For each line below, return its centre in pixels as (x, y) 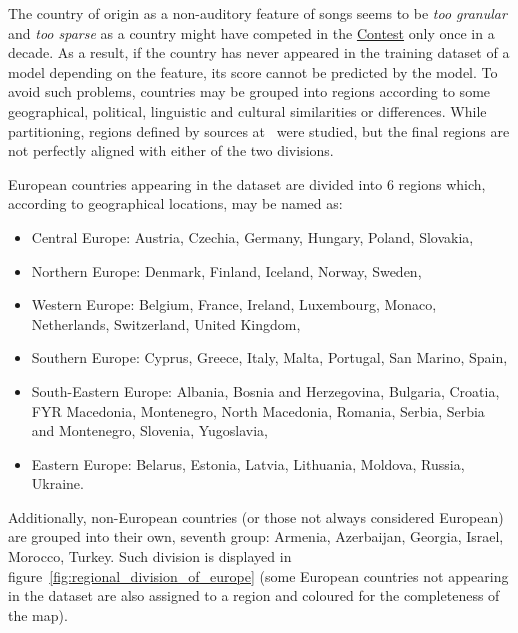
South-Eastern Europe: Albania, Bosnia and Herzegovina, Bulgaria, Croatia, (265, 390)
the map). (38, 614)
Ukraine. (57, 483)
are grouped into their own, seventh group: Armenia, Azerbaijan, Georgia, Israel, (256, 536)
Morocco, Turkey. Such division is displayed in (150, 556)
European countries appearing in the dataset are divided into (195, 183)
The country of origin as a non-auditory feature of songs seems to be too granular (257, 13)
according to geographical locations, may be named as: (175, 203)
